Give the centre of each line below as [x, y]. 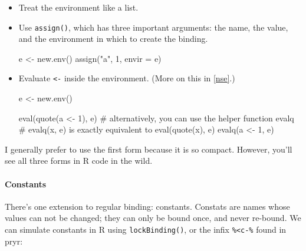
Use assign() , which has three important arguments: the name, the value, [153, 27]
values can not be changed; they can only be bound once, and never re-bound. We [153, 218]
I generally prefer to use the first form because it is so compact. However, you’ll [149, 149]
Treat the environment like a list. [78, 7]
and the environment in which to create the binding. [113, 39]
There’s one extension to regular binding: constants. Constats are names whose [147, 206]
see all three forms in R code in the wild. [79, 161]
